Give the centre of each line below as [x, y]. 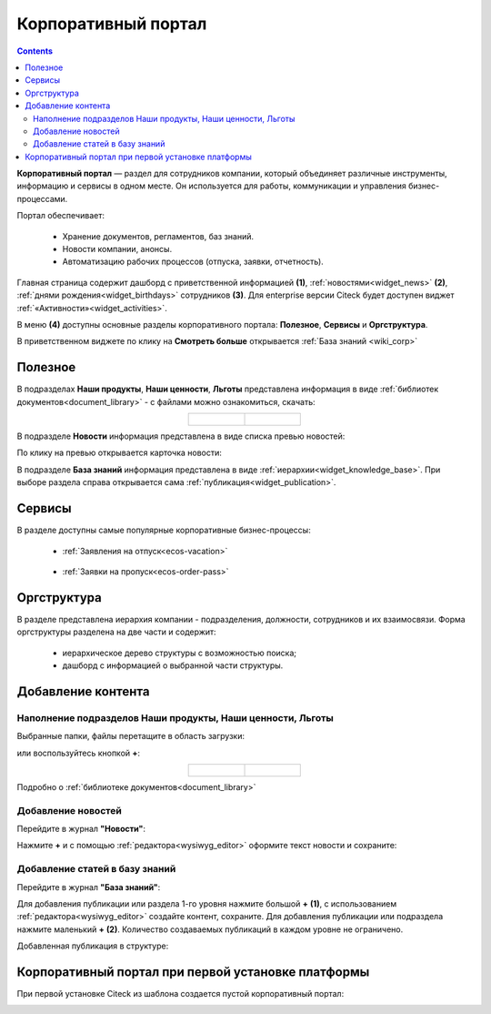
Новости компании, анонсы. [117, 249]
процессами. [42, 198]
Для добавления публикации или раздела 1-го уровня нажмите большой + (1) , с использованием [207, 903]
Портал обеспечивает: [60, 216]
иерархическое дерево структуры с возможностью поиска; [180, 653]
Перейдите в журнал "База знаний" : [89, 887]
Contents [35, 51]
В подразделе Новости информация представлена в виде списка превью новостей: [181, 436]
